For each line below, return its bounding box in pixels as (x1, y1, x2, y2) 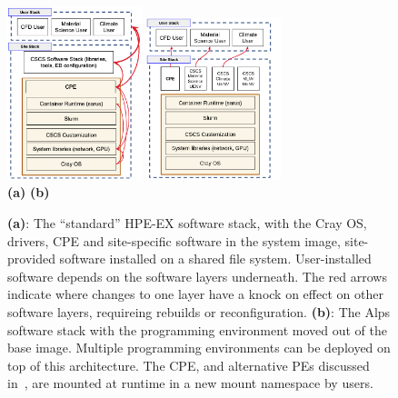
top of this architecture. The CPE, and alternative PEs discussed (7, 355, 370, 374)
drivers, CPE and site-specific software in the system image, (7, 231, 341, 250)
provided (7, 249, 55, 268)
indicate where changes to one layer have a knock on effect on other (7, 284, 383, 303)
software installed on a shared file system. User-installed (59, 249, 372, 268)
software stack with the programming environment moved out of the (7, 320, 387, 339)
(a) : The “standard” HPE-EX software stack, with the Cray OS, (7, 214, 367, 233)
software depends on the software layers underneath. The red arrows (7, 266, 387, 285)
